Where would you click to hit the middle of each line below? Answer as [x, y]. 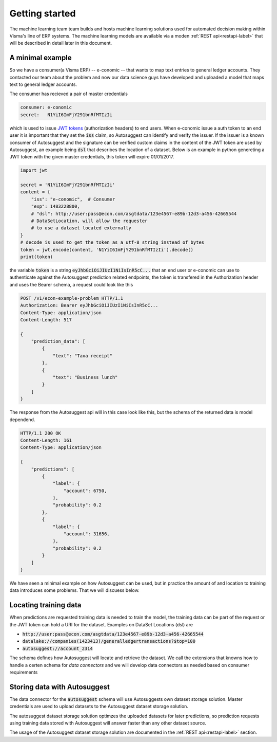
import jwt [34, 170]
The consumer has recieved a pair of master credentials [69, 94]
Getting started [43, 13]
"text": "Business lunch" [85, 377]
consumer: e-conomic [46, 107]
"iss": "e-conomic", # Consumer [73, 199]
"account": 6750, [85, 491]
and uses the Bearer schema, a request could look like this [71, 284]
